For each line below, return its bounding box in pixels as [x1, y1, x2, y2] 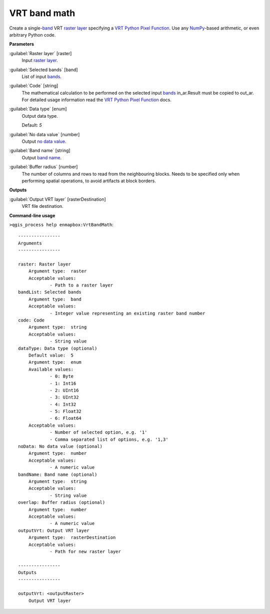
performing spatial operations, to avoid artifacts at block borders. [21, 178, 156, 184]
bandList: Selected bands [18, 289, 82, 295]
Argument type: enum [28, 360, 82, 365]
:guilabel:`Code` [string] [9, 83, 58, 89]
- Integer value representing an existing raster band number [49, 311, 205, 316]
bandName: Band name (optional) [18, 471, 97, 477]
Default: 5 [21, 122, 42, 128]
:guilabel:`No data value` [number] [9, 131, 80, 137]
